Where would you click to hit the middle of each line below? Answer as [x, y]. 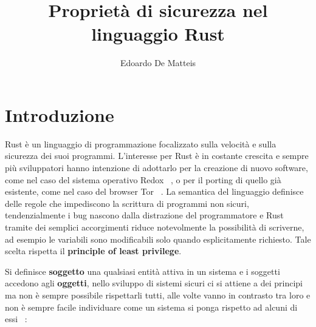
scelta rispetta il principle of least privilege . [93, 251]
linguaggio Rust [158, 34]
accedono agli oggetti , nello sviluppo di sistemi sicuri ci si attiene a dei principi [154, 283]
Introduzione [60, 114]
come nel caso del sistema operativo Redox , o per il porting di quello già [143, 179]
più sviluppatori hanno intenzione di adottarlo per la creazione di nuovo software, [156, 168]
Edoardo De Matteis [158, 63]
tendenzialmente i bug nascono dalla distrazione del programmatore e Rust [144, 215]
